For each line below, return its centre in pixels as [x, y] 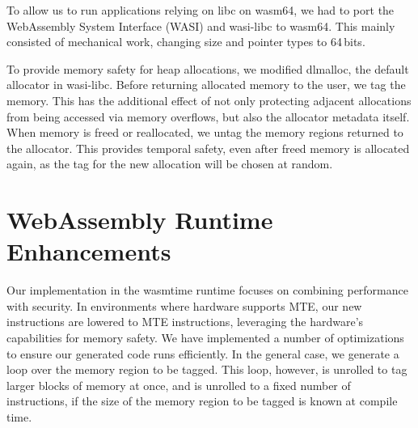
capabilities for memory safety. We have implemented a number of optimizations [205, 338]
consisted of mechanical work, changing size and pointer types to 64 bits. [186, 42]
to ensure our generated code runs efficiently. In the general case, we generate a [203, 353]
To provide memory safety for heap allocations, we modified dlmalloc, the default [208, 68]
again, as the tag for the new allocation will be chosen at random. [170, 164]
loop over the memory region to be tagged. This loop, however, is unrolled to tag [207, 369]
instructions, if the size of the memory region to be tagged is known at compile [202, 401]
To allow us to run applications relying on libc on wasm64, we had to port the [201, 10]
